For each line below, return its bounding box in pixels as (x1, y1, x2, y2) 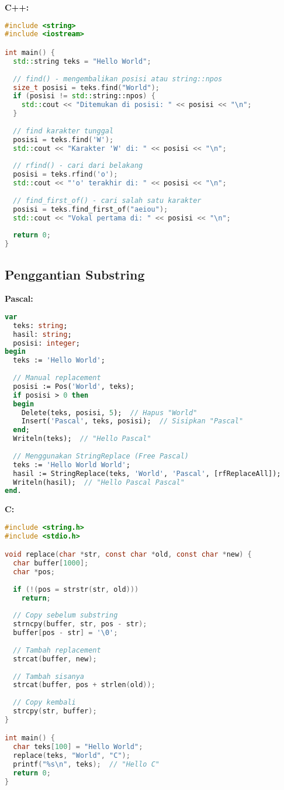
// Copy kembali (13, 698, 76, 707)
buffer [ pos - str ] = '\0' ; (13, 629, 118, 637)
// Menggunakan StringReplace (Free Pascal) (13, 451, 189, 460)
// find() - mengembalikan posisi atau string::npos (13, 74, 223, 83)
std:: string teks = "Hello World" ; (13, 57, 151, 65)
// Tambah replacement (13, 646, 101, 654)
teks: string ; (13, 321, 68, 330)
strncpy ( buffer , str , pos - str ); (13, 620, 147, 629)
